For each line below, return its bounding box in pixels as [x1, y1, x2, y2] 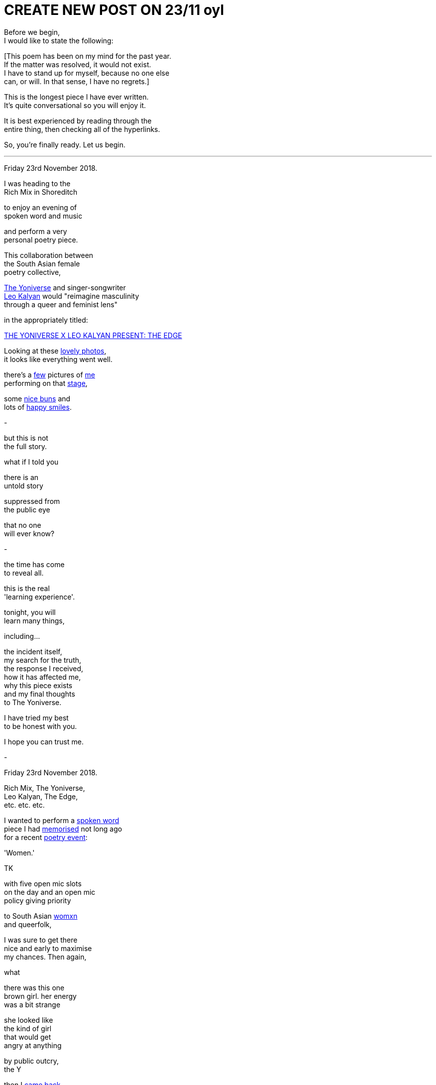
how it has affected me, [4, 672, 81, 681]
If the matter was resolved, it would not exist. [4, 60, 151, 69]
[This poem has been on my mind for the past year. [4, 51, 171, 60]
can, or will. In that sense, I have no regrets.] [4, 77, 149, 86]
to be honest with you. [4, 722, 77, 730]
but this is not [4, 433, 48, 442]
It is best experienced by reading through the [4, 116, 152, 125]
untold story [4, 481, 43, 490]
